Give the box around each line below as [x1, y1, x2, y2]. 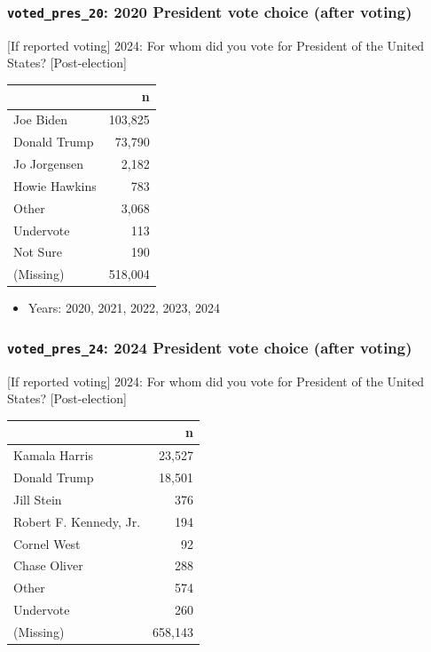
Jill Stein [13, 489, 62, 508]
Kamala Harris [13, 446, 93, 465]
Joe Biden [13, 110, 68, 129]
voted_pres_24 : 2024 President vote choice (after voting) [7, 336, 412, 358]
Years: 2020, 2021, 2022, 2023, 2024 [27, 298, 221, 317]
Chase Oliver [13, 556, 83, 575]
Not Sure [13, 243, 62, 261]
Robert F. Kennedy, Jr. [13, 512, 141, 530]
